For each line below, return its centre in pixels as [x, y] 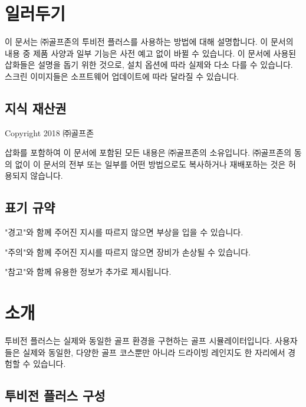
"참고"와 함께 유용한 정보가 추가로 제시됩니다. [88, 272]
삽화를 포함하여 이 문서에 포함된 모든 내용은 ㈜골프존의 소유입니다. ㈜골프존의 [148, 152]
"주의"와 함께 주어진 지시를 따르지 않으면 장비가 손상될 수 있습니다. [128, 252]
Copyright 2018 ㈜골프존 [50, 132]
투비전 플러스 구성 [55, 395]
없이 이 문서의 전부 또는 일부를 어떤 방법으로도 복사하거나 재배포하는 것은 [150, 164]
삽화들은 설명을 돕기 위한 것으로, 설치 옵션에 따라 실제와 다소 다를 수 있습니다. [149, 65]
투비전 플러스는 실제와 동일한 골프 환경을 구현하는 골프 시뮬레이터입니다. [139, 341]
